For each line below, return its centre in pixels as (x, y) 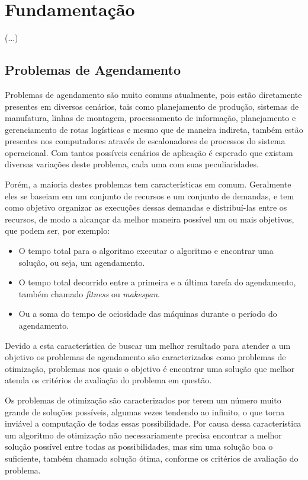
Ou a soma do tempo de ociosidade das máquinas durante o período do (148, 314)
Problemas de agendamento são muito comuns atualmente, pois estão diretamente (153, 94)
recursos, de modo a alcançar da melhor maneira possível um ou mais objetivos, (150, 219)
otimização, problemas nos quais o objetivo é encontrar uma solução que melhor (150, 368)
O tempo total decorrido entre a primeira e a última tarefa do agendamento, (157, 282)
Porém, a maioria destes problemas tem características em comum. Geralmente (148, 184)
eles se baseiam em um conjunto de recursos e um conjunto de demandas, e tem (150, 196)
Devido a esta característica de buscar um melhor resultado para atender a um (148, 345)
